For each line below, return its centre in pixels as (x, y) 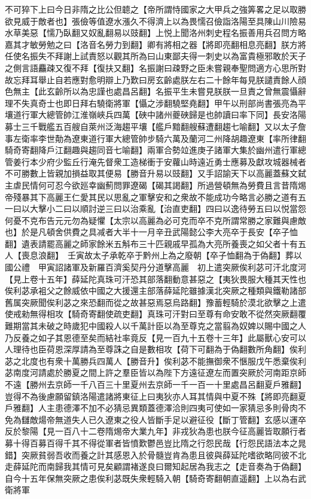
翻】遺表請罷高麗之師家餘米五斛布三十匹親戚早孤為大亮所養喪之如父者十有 (151, 243)
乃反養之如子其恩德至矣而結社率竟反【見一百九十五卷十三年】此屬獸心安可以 (155, 337)
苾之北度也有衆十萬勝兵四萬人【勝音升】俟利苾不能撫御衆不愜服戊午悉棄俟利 (155, 360)
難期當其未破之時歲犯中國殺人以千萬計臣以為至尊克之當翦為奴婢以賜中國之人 (155, 326)
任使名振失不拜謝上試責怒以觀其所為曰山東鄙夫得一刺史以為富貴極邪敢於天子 (155, 56)
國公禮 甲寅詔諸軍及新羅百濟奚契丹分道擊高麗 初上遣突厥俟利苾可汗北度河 (155, 267)
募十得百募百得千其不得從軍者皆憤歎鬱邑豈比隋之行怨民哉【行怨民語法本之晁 (155, 442)
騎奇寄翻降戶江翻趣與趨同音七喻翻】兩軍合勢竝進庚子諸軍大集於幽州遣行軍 (151, 150)
